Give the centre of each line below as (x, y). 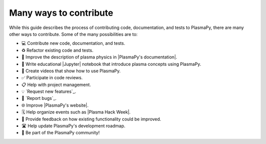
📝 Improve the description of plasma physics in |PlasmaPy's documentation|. (99, 57)
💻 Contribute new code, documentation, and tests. (73, 43)
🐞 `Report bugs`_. (39, 98)
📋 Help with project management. (56, 85)
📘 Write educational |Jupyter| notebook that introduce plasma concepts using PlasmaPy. (111, 64)
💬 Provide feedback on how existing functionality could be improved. (91, 119)
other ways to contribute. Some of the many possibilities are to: (73, 34)
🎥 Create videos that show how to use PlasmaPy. (71, 71)
